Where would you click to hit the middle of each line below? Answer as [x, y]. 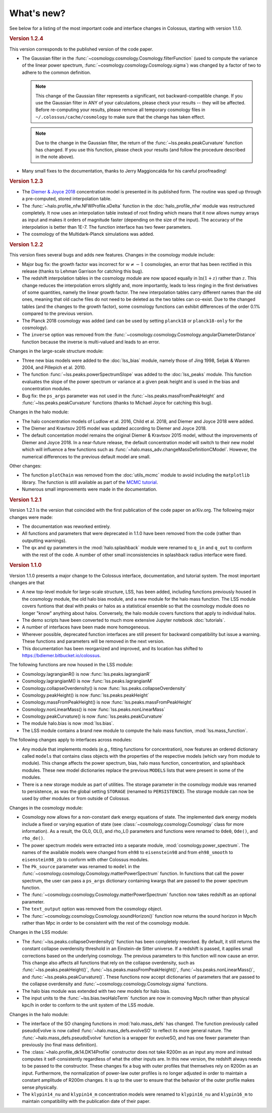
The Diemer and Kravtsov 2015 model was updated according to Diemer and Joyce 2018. [114, 429]
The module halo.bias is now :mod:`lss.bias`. [68, 723]
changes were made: [31, 517]
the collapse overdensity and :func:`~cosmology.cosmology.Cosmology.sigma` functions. [115, 984]
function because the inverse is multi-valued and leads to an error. [91, 342]
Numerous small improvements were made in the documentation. [90, 489]
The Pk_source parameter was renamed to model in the [81, 866]
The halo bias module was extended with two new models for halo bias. [96, 991]
